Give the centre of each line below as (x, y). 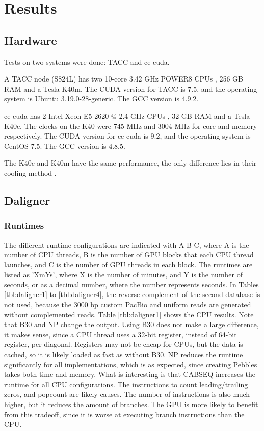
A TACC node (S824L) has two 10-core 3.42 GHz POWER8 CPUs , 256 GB (124, 79)
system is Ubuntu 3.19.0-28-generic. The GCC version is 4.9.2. (101, 99)
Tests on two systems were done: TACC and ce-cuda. (87, 61)
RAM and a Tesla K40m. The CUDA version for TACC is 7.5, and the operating (131, 88)
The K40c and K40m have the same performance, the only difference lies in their (130, 163)
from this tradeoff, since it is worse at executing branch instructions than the (124, 414)
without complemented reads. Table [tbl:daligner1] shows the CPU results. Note (129, 314)
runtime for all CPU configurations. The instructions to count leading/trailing (126, 384)
